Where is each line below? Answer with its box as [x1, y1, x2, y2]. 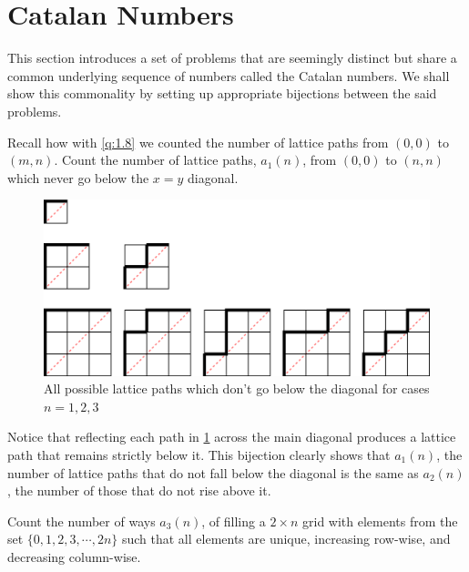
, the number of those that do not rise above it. [7, 481, 271, 500]
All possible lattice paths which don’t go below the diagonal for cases [44, 379, 430, 398]
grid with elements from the [302, 511, 458, 530]
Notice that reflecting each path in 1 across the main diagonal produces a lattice [7, 427, 456, 446]
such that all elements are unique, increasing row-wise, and [121, 529, 451, 548]
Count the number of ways [7, 511, 156, 530]
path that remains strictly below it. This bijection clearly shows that [7, 445, 391, 465]
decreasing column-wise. [7, 546, 141, 566]
